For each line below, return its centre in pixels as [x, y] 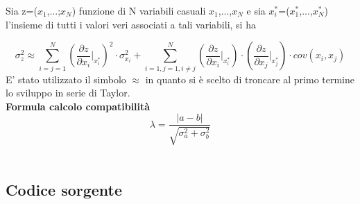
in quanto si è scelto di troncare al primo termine [250, 79]
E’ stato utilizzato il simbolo [66, 79]
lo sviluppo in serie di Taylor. [68, 93]
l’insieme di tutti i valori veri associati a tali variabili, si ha [131, 24]
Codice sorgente [64, 189]
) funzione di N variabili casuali [139, 10]
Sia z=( [22, 10]
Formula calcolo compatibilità [78, 106]
